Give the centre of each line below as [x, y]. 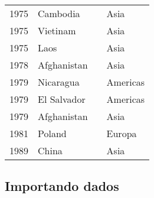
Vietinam [57, 30]
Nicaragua [59, 82]
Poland [52, 133]
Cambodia [59, 13]
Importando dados [62, 186]
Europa [122, 133]
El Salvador [62, 99]
